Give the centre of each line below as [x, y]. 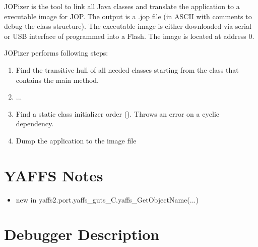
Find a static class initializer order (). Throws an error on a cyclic [118, 113]
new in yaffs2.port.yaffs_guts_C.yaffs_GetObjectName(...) [107, 199]
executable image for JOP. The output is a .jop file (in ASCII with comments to [128, 16]
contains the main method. [57, 80]
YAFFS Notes [54, 175]
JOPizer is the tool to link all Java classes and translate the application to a [122, 6]
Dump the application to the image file [76, 140]
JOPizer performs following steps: [56, 53]
